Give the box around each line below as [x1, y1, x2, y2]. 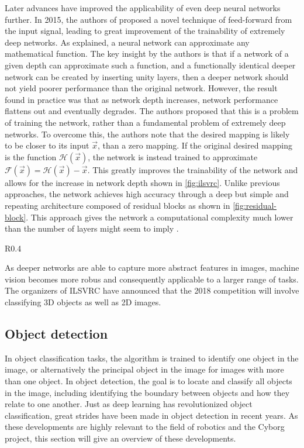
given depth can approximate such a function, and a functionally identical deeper [5, 58, 296, 71]
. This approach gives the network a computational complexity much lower [26, 211, 293, 223]
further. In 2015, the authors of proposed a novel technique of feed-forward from [5, 13, 292, 25]
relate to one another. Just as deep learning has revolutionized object [5, 398, 253, 410]
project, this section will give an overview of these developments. [5, 432, 236, 444]
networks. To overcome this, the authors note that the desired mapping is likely [5, 127, 290, 140]
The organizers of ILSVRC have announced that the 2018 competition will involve [5, 284, 299, 297]
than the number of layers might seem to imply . [5, 222, 179, 235]
